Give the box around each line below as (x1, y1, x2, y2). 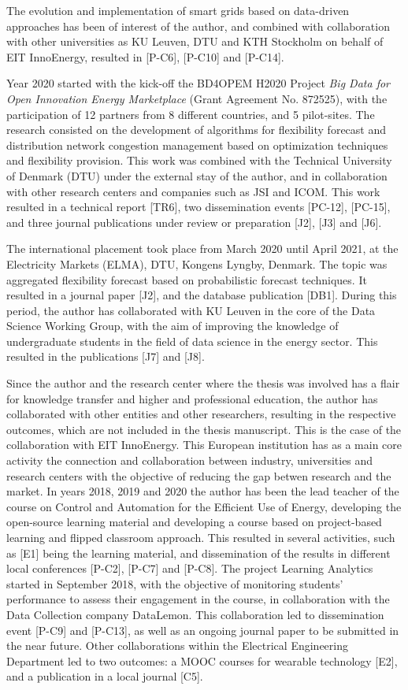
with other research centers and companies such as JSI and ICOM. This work (6, 183, 380, 199)
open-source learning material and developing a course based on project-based (6, 514, 382, 530)
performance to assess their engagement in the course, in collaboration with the (6, 591, 390, 607)
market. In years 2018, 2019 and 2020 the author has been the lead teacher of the (6, 483, 399, 499)
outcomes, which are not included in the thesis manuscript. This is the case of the (6, 421, 402, 437)
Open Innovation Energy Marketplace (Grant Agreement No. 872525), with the (6, 90, 388, 106)
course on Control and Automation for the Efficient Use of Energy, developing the (6, 498, 402, 514)
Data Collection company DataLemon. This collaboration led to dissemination (6, 606, 384, 622)
